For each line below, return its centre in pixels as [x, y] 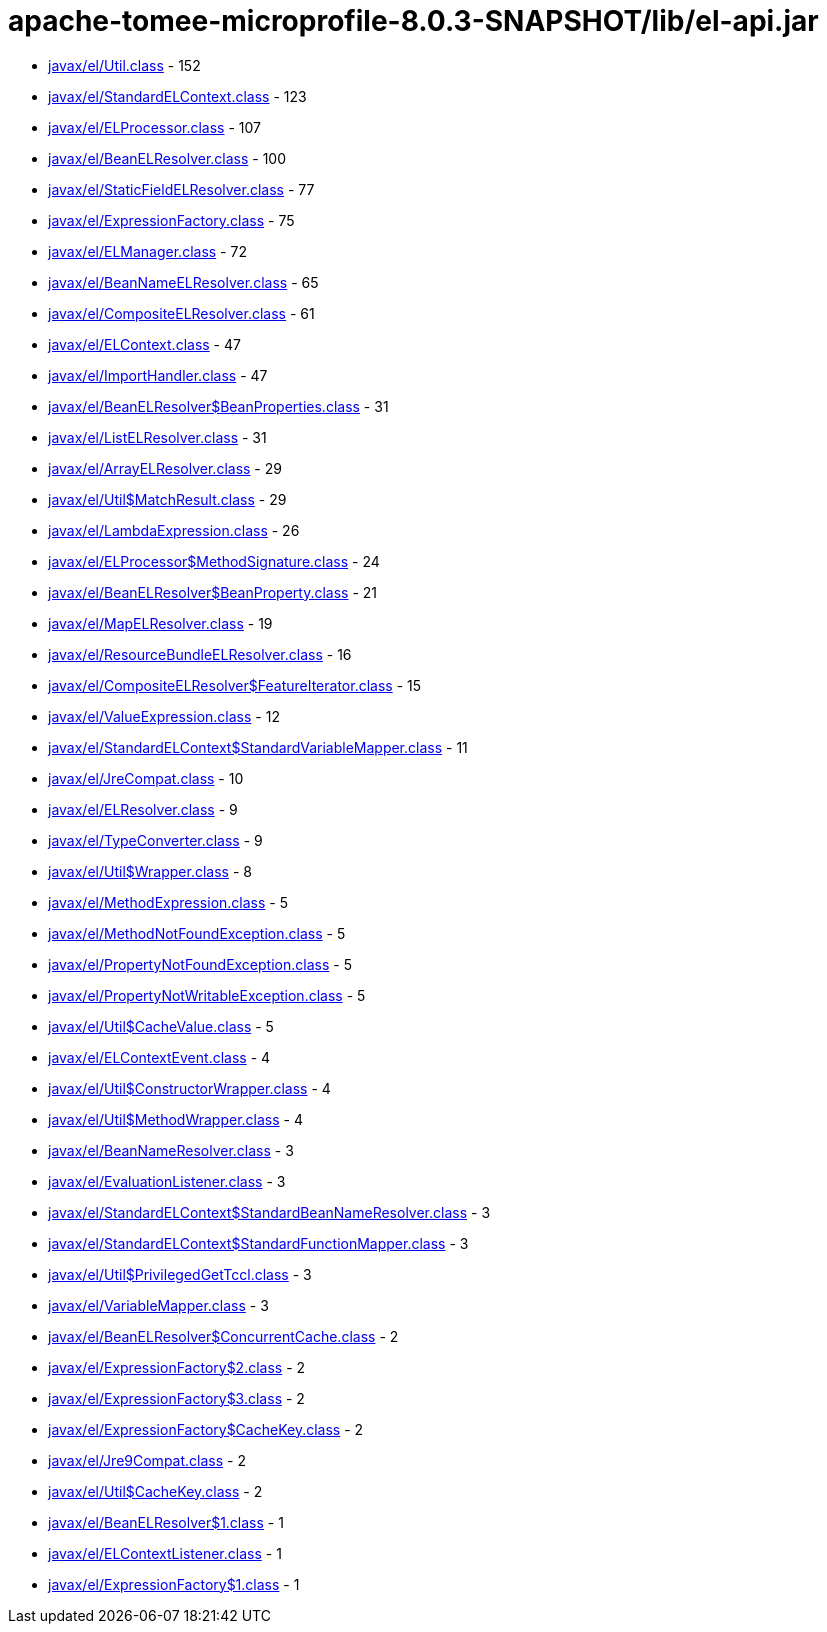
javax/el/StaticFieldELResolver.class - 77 [181, 189]
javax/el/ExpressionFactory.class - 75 [171, 220]
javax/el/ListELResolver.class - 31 [157, 437]
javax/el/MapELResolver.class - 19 [160, 623]
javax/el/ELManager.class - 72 [147, 251]
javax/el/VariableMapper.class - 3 [158, 1305]
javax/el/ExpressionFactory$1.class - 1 [174, 1584]
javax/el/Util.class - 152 [124, 65]
